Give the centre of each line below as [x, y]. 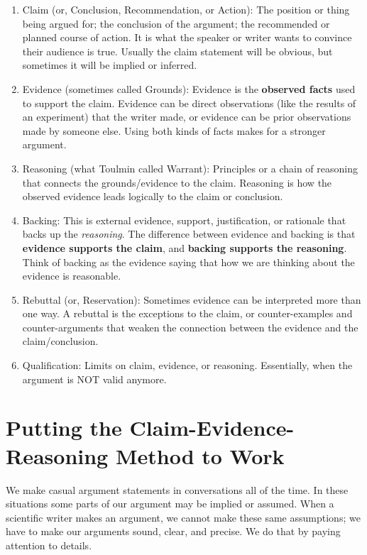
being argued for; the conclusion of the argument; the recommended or [176, 23]
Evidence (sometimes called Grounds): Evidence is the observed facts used [189, 88]
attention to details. [49, 545]
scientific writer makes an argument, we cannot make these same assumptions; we [183, 517]
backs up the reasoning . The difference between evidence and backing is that [189, 234]
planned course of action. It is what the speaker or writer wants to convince [187, 37]
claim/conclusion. [60, 341]
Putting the [64, 428]
